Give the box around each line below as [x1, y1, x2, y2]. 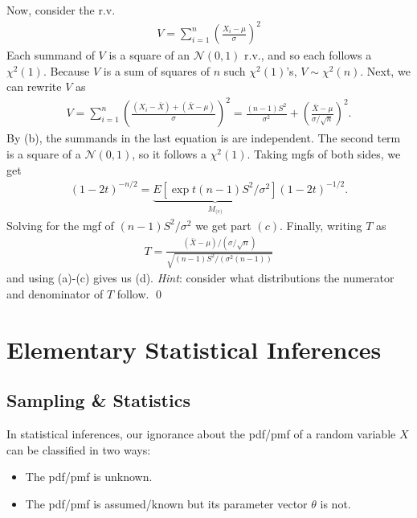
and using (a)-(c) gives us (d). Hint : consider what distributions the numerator [6, 269, 395, 286]
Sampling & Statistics [6, 388, 190, 413]
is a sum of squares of [103, 62, 210, 79]
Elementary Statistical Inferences [6, 332, 382, 365]
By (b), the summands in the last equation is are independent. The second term [6, 129, 401, 146]
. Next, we [360, 62, 411, 79]
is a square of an [108, 47, 190, 64]
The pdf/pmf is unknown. [25, 468, 153, 485]
